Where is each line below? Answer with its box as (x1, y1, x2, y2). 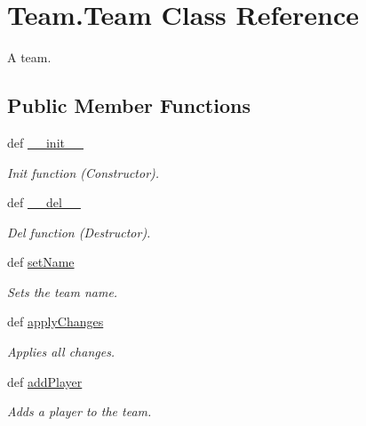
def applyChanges (7, 312, 104, 331)
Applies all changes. (7, 342, 115, 361)
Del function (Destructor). (7, 222, 151, 241)
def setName (7, 253, 75, 271)
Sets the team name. (7, 282, 118, 301)
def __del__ (7, 193, 81, 212)
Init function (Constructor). (7, 163, 160, 181)
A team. (7, 48, 52, 67)
